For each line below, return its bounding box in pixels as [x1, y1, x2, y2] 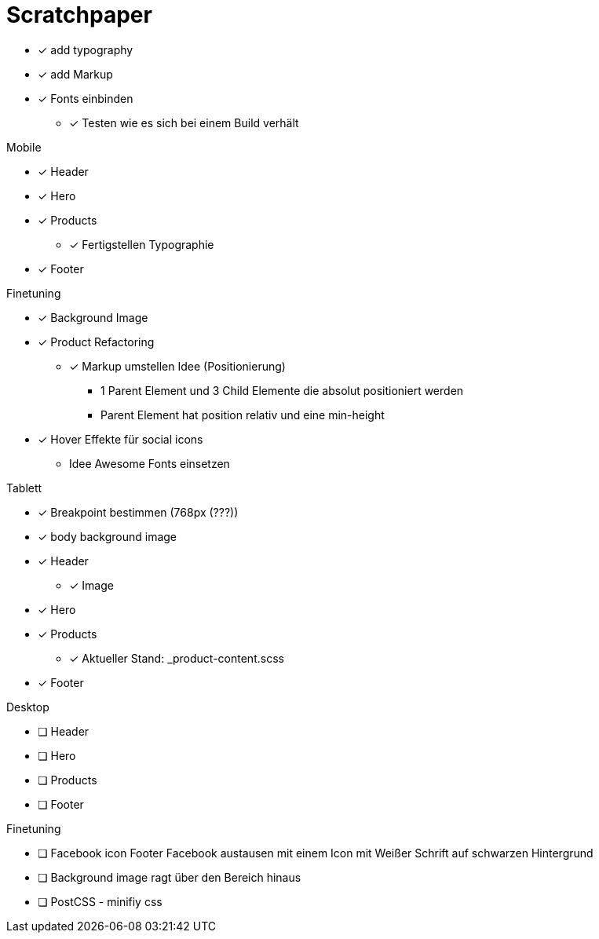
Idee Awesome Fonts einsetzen [69, 456, 230, 470]
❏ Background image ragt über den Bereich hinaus [38, 870, 301, 884]
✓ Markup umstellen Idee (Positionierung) [69, 359, 286, 373]
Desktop [6, 700, 49, 714]
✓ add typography [38, 42, 133, 57]
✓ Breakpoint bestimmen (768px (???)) [38, 505, 239, 519]
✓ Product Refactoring [38, 334, 155, 349]
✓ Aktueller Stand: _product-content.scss [69, 651, 284, 665]
